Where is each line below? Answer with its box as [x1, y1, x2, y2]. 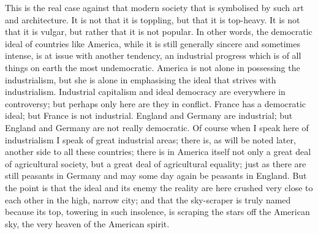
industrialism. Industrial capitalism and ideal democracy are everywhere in [5, 85, 286, 98]
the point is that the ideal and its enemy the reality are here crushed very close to [5, 181, 313, 194]
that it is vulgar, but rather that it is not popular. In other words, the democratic [5, 25, 312, 38]
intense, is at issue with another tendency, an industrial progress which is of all [5, 49, 301, 62]
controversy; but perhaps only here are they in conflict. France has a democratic [5, 97, 306, 110]
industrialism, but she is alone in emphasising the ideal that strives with [5, 73, 276, 86]
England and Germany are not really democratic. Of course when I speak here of [5, 121, 309, 134]
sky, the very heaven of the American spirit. [5, 217, 170, 230]
